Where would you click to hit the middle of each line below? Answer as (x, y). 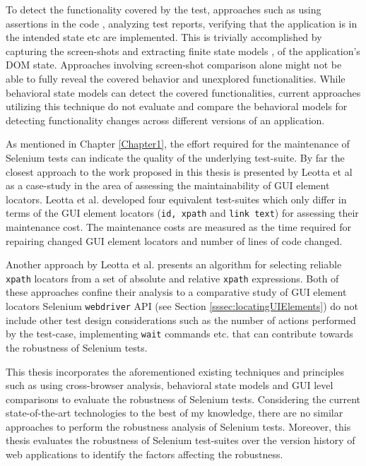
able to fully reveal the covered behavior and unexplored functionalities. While (176, 78)
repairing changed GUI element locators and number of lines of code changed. (174, 240)
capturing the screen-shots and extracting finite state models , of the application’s (183, 50)
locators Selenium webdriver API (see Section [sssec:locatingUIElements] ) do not (182, 306)
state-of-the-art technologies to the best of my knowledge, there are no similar (175, 413)
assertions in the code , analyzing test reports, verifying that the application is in (182, 23)
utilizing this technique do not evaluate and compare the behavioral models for (177, 106)
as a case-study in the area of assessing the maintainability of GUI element (168, 185)
